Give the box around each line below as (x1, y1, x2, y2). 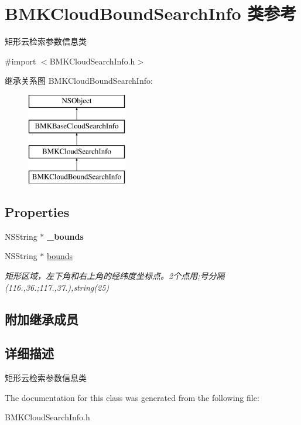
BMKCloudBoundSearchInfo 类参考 (5, 1, 297, 25)
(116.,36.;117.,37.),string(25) (5, 281, 110, 293)
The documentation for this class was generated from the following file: (5, 391, 259, 403)
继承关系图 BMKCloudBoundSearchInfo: (5, 74, 153, 87)
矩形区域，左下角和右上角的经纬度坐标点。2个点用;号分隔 (5, 270, 225, 282)
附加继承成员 (5, 310, 78, 328)
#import (5, 55, 36, 67)
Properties (5, 203, 70, 221)
